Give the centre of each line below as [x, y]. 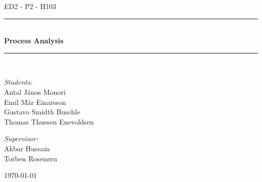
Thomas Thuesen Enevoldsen [49, 121]
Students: [18, 82]
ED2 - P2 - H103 [30, 6]
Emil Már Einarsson [35, 102]
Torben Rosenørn [31, 158]
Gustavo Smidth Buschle [42, 112]
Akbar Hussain [27, 148]
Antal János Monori [35, 92]
